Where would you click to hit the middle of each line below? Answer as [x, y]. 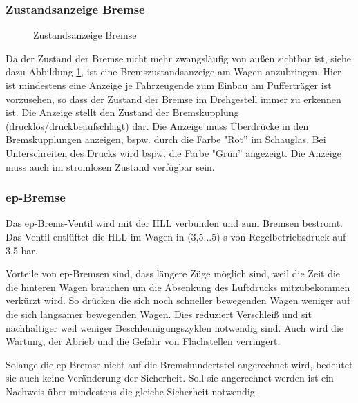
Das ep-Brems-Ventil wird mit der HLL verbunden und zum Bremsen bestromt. [174, 223]
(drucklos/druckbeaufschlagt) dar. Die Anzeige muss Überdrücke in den [157, 125]
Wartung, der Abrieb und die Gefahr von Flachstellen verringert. [143, 341]
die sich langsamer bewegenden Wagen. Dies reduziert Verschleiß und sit [159, 313]
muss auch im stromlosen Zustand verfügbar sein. [110, 166]
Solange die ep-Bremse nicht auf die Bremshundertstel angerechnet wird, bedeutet [179, 364]
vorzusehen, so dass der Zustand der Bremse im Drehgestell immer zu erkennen [173, 99]
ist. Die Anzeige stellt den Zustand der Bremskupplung [122, 112]
